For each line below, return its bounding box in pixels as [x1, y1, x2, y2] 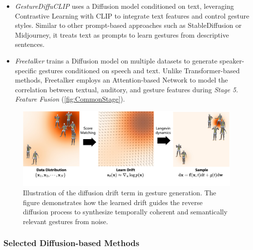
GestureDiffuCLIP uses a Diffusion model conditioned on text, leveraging [15, 1, 234, 11]
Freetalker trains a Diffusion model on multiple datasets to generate [15, 55, 217, 65]
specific [15, 65, 37, 75]
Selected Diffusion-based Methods [3, 237, 140, 249]
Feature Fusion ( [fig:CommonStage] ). [15, 94, 125, 104]
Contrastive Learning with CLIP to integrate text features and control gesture [15, 10, 250, 21]
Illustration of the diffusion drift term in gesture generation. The [23, 187, 216, 198]
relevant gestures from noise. [23, 216, 108, 226]
